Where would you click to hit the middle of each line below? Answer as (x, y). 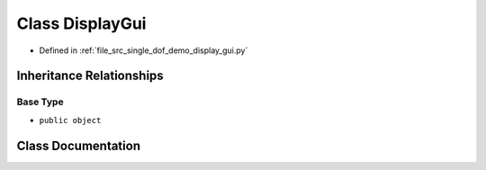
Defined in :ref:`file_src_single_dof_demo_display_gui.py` (144, 50)
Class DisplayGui (81, 23)
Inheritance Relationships (90, 76)
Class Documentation (79, 145)
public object (70, 120)
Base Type (40, 102)
